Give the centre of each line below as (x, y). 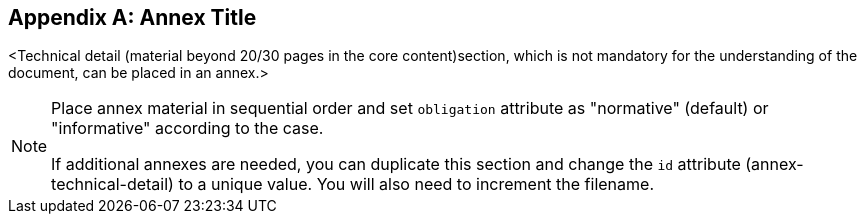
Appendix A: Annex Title (132, 17)
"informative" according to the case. (187, 128)
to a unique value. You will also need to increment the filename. (416, 184)
